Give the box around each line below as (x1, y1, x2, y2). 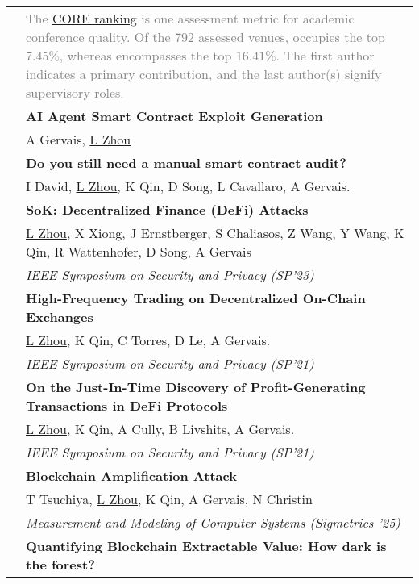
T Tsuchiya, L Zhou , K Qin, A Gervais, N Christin (26, 490, 313, 508)
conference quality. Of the (26, 27, 171, 46)
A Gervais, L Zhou (26, 130, 131, 148)
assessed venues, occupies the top (198, 27, 385, 46)
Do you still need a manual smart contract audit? (26, 153, 346, 172)
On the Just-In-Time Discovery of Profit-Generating (26, 378, 366, 396)
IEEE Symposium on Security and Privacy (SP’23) (26, 265, 314, 284)
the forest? (26, 555, 95, 574)
